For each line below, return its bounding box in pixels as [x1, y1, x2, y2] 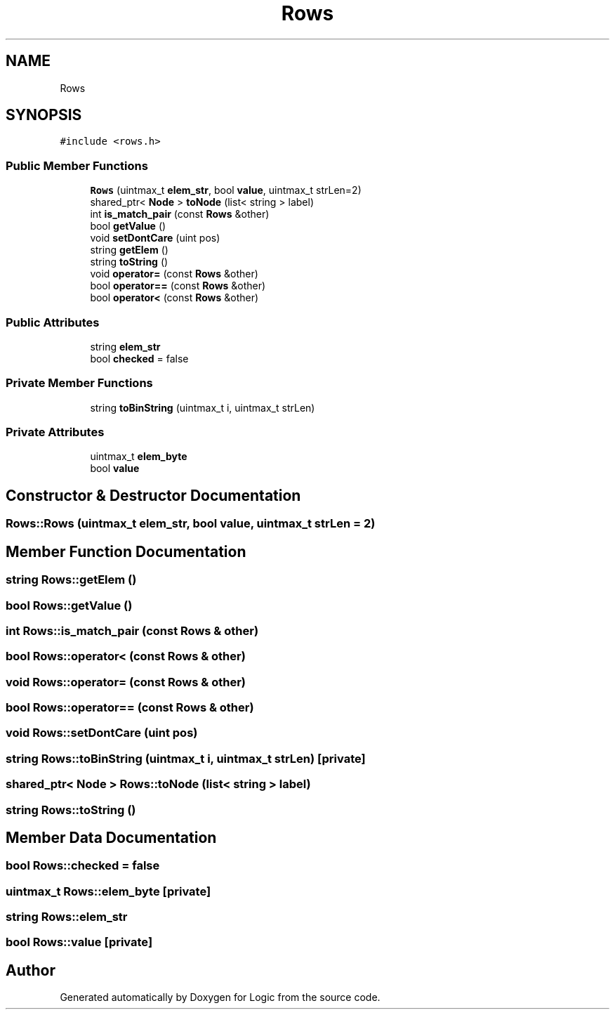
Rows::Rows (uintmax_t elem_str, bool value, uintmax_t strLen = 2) [6, 516, 376, 531]
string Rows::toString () [6, 802, 136, 817]
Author [6, 961, 55, 979]
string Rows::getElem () [6, 572, 137, 587]
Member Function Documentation [6, 542, 246, 561]
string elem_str [90, 340, 161, 353]
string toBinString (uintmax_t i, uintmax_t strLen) [90, 401, 315, 414]
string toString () [90, 256, 168, 268]
